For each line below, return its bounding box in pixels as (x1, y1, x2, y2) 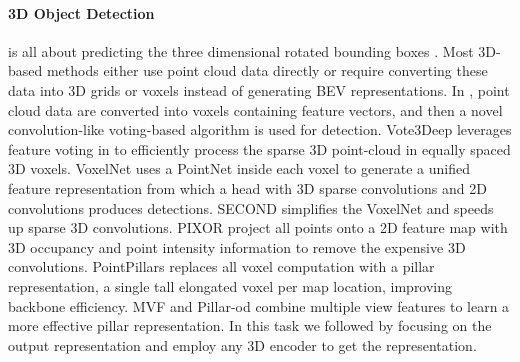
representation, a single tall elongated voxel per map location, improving (8, 275, 453, 296)
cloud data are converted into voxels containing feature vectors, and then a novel (8, 99, 503, 120)
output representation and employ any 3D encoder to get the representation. (8, 334, 477, 355)
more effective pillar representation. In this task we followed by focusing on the (8, 315, 492, 336)
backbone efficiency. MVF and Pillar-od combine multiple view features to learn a (8, 295, 510, 316)
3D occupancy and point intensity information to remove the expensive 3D (8, 236, 466, 257)
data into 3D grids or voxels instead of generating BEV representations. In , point (8, 79, 510, 100)
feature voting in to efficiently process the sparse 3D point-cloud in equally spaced (8, 138, 511, 159)
